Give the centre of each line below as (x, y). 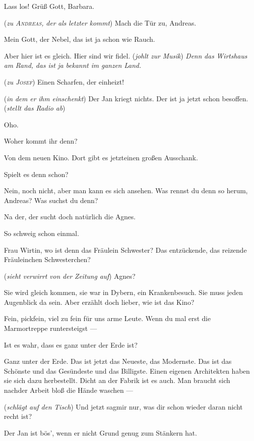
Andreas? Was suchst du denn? (51, 200)
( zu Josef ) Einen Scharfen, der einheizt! (64, 81)
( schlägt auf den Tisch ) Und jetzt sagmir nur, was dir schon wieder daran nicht (123, 406)
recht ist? (18, 416)
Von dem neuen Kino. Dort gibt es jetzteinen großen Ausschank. (101, 157)
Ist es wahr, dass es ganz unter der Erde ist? (71, 344)
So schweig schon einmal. (42, 233)
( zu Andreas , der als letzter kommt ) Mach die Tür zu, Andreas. (100, 22)
